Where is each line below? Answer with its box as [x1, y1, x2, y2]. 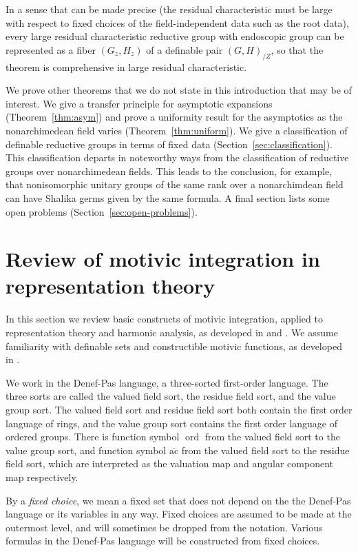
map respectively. [6, 469, 78, 484]
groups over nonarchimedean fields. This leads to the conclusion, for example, [6, 163, 333, 178]
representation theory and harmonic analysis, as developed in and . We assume [6, 325, 338, 340]
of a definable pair [146, 42, 223, 57]
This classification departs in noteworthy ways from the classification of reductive [6, 150, 349, 165]
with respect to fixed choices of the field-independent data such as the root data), [6, 15, 349, 30]
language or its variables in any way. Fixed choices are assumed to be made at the [6, 507, 352, 521]
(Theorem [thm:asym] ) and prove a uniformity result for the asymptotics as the [6, 110, 343, 124]
